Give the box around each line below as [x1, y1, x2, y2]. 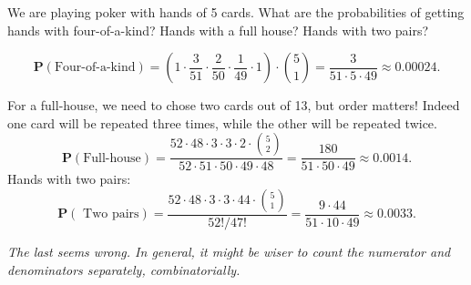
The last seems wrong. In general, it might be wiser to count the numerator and [7, 242, 451, 261]
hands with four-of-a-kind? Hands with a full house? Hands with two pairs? [7, 20, 429, 39]
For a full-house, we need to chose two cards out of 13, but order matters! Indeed [7, 96, 460, 115]
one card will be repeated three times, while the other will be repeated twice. [7, 113, 437, 132]
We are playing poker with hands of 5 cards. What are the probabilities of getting [7, 3, 465, 21]
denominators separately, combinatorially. [7, 260, 241, 279]
